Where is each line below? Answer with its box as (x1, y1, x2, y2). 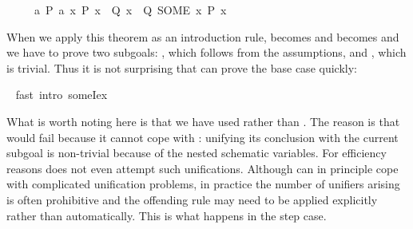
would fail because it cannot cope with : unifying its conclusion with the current (6, 128, 399, 145)
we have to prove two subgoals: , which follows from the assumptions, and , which (6, 44, 407, 61)
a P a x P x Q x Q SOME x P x (34, 2, 227, 18)
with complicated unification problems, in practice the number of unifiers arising (6, 176, 400, 192)
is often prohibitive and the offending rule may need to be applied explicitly (6, 191, 378, 207)
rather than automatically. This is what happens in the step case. (6, 207, 327, 223)
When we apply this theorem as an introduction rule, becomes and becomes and (6, 28, 399, 45)
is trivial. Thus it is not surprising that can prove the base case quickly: (6, 59, 357, 76)
